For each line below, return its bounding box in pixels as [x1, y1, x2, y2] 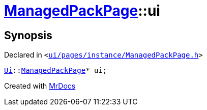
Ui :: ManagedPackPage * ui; [4, 66, 107, 75]
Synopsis [4, 29, 52, 42]
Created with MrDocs [4, 81, 76, 91]
